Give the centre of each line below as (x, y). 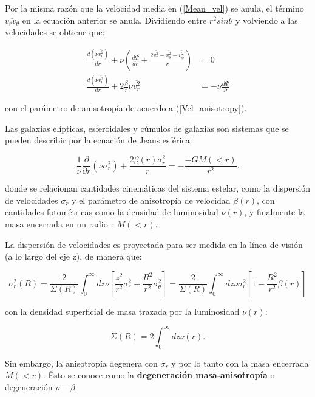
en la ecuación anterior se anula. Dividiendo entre (114, 20)
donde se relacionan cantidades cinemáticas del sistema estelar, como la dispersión (158, 188)
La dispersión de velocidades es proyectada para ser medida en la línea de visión (154, 244)
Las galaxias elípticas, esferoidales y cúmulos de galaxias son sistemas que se (147, 128)
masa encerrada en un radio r (59, 224)
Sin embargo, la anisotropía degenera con (81, 363)
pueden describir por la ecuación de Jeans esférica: (99, 140)
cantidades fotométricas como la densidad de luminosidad (112, 212)
